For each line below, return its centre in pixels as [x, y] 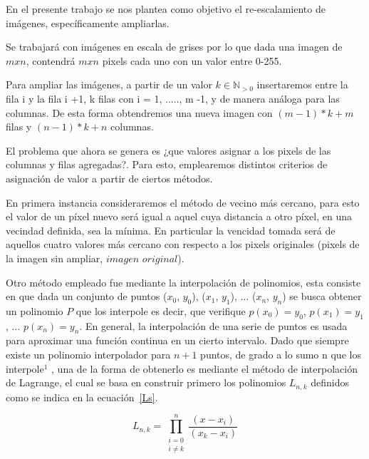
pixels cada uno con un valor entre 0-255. [192, 60]
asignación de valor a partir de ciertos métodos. [109, 178]
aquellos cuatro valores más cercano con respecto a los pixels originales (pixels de [183, 244]
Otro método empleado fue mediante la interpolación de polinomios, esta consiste [183, 282]
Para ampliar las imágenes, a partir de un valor [109, 84]
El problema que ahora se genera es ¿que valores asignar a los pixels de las [168, 150]
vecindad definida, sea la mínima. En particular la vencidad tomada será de [171, 230]
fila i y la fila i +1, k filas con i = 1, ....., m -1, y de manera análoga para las [173, 98]
